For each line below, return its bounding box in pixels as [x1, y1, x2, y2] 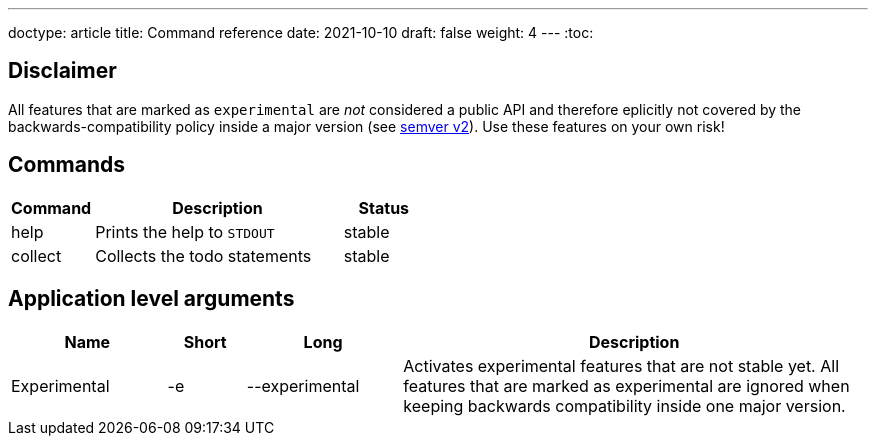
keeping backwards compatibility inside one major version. [403, 395, 846, 416]
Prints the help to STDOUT [95, 221, 275, 242]
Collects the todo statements [95, 245, 312, 266]
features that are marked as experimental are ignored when [403, 375, 850, 396]
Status [358, 197, 410, 218]
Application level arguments [8, 286, 295, 312]
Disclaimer [8, 58, 117, 84]
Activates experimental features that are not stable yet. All [403, 355, 840, 376]
